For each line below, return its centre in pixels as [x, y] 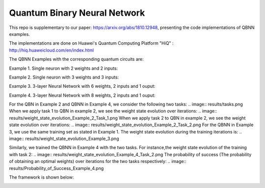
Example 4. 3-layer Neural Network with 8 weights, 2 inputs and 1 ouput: [82, 95]
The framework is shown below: [41, 177]
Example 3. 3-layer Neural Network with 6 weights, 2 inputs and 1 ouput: [82, 86]
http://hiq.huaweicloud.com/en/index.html [52, 50]
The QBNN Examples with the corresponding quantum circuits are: [77, 59]
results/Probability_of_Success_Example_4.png [56, 168]
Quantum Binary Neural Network [77, 13]
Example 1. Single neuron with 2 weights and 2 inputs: [63, 68]
